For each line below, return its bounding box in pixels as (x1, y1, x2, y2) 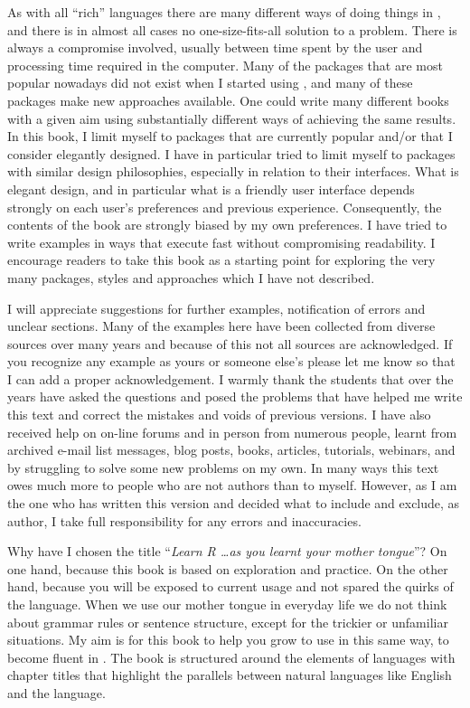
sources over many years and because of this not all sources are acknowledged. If (7, 334, 453, 353)
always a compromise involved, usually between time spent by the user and (7, 38, 423, 57)
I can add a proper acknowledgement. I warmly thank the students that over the (7, 369, 454, 388)
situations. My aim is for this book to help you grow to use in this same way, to (7, 630, 449, 649)
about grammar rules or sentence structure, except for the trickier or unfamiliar (7, 612, 448, 631)
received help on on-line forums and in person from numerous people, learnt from (7, 422, 457, 441)
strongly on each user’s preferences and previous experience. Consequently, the (7, 197, 442, 216)
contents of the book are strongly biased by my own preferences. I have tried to (7, 215, 447, 234)
